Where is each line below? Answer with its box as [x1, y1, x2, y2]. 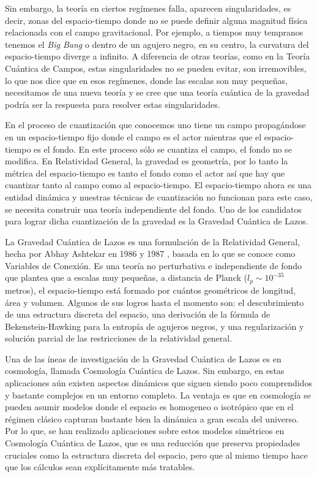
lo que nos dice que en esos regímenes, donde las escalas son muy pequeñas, [5, 74, 288, 86]
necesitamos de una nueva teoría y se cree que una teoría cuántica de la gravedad [5, 86, 310, 99]
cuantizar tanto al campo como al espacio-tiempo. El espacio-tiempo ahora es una [5, 178, 311, 191]
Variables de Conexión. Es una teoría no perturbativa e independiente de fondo [5, 259, 302, 272]
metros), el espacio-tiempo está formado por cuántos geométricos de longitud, [5, 283, 296, 296]
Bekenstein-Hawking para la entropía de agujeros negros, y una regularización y [5, 319, 304, 332]
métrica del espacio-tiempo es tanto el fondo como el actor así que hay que [5, 166, 285, 179]
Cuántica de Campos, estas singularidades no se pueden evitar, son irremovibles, [5, 61, 307, 74]
